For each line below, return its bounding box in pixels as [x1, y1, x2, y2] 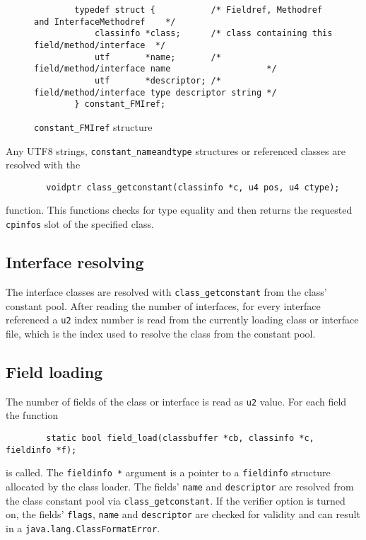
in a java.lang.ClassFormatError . [6, 520, 160, 535]
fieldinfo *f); [6, 444, 77, 455]
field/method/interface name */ [34, 64, 277, 74]
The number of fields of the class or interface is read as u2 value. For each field [6, 393, 347, 408]
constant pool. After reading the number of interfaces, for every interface [6, 298, 321, 313]
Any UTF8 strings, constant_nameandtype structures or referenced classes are [6, 143, 346, 158]
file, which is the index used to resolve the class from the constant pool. [6, 326, 316, 340]
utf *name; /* [94, 52, 221, 62]
